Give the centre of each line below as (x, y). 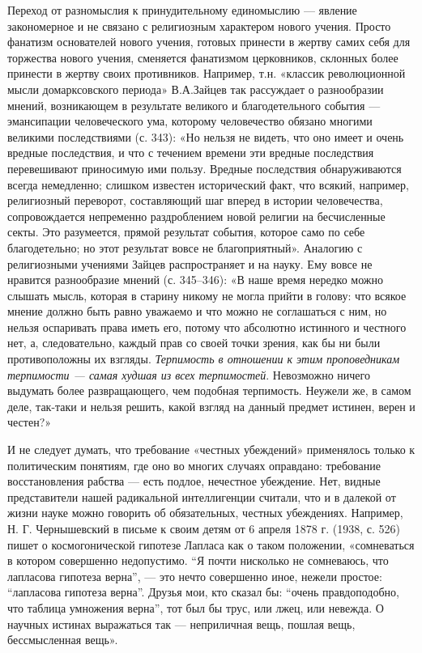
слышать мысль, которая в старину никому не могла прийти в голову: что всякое (207, 295)
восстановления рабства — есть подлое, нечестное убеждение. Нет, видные (194, 481)
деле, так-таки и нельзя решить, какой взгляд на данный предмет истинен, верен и (211, 406)
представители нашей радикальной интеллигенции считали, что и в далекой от (202, 496)
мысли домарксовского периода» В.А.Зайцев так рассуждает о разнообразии (196, 89)
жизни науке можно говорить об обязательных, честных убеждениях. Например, (205, 513)
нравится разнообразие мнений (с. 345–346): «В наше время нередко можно (196, 280)
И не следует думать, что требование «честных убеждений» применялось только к (211, 449)
